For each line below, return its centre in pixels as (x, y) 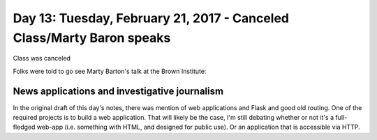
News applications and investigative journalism (118, 91)
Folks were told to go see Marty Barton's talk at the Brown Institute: (110, 71)
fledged (24, 127)
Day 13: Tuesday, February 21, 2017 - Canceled (151, 18)
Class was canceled (42, 59)
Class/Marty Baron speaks (92, 38)
